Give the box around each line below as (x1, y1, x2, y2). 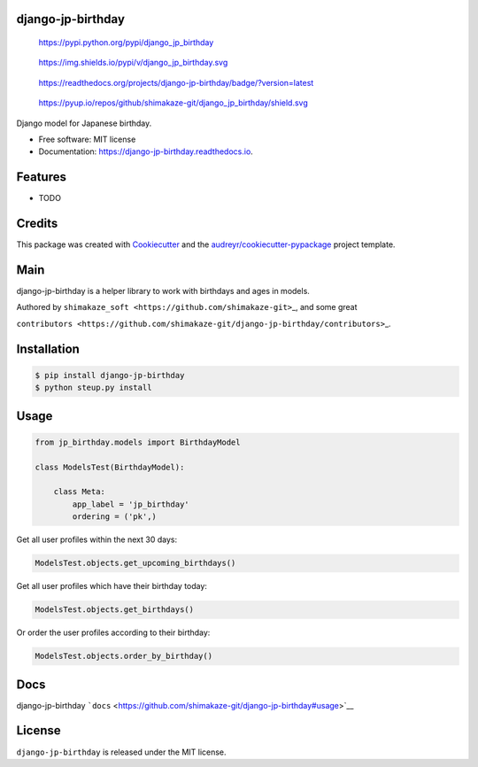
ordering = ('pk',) (72, 512, 157, 522)
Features (16, 169, 66, 185)
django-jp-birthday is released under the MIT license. (16, 747, 227, 757)
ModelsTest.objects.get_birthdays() (35, 605, 195, 615)
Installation (16, 341, 80, 356)
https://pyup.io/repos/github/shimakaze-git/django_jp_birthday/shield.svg (38, 97, 309, 108)
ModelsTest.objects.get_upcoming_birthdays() (35, 558, 236, 569)
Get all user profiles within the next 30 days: (16, 534, 177, 545)
